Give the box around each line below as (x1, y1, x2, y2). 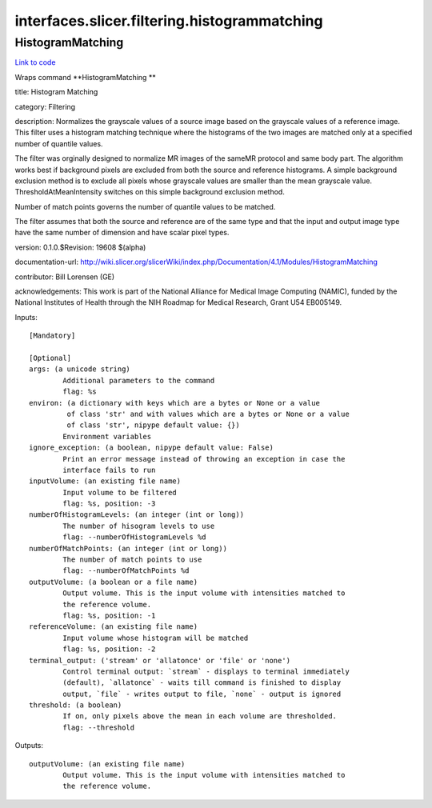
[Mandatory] (29, 331, 76, 340)
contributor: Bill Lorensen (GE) (14, 272, 115, 282)
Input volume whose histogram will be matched (62, 633, 249, 642)
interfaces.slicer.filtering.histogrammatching (14, 12, 323, 30)
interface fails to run (62, 465, 156, 474)
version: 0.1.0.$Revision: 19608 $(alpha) (14, 242, 146, 252)
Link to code (14, 58, 56, 67)
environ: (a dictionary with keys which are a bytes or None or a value (29, 398, 320, 407)
